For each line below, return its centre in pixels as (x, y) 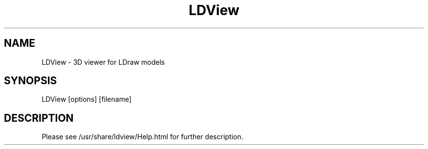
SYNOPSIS (31, 81)
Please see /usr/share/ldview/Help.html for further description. (142, 137)
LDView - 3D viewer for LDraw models (103, 62)
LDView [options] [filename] (87, 99)
